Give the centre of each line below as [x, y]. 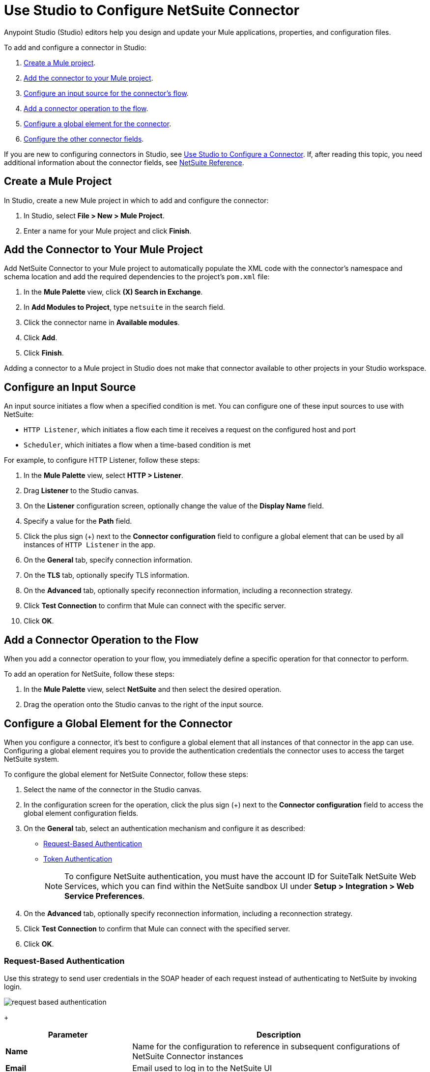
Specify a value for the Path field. [78, 521]
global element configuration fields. [81, 813]
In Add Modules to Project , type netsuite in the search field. [124, 307]
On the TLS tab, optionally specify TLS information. [106, 575]
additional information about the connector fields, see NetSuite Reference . [124, 162]
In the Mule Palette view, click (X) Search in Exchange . [113, 292]
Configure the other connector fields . [84, 139]
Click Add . [41, 338]
